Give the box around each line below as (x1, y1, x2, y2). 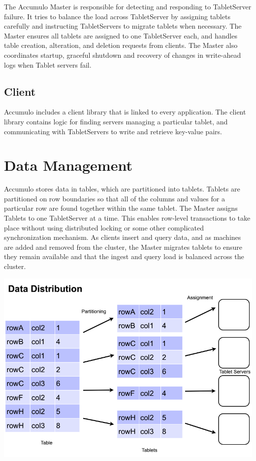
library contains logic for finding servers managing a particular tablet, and (4, 116, 228, 126)
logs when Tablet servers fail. (4, 59, 92, 70)
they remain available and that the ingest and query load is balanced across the (4, 251, 244, 262)
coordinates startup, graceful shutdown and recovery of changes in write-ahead (4, 49, 241, 60)
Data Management (4, 155, 132, 175)
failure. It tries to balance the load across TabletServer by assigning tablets (4, 11, 230, 21)
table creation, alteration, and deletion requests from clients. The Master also (4, 40, 238, 50)
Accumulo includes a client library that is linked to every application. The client (4, 107, 246, 117)
